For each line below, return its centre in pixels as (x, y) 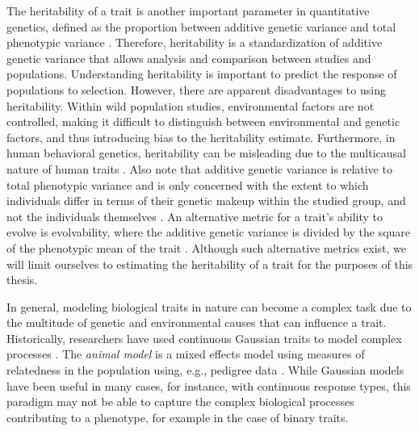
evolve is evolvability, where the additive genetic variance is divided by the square (209, 232)
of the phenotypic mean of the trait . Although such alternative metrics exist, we (207, 247)
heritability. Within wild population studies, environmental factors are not (191, 105)
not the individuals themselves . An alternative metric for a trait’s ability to (195, 216)
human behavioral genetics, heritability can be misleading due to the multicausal (206, 153)
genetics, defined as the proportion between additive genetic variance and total (201, 26)
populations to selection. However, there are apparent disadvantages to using (196, 89)
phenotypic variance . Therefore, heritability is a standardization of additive (195, 42)
